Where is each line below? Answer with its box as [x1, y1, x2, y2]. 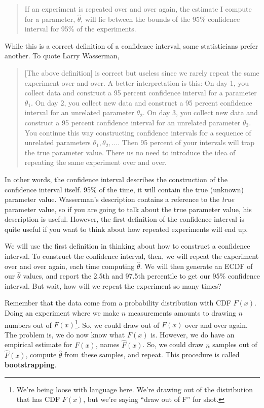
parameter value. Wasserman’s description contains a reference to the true [5, 194, 235, 205]
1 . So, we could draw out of [74, 318, 160, 330]
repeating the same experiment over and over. [24, 157, 167, 167]
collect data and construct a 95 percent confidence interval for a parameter [24, 87, 257, 98]
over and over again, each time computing [5, 260, 135, 271]
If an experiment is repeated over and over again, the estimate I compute [24, 4, 252, 14]
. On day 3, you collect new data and [142, 107, 258, 118]
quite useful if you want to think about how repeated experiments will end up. [5, 223, 248, 234]
